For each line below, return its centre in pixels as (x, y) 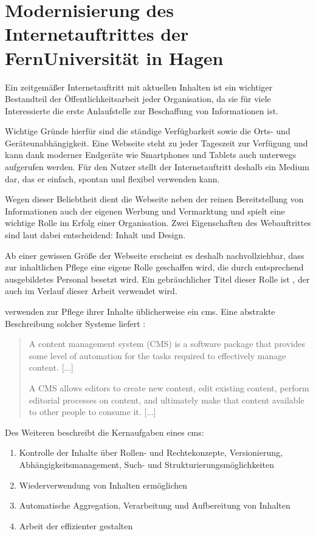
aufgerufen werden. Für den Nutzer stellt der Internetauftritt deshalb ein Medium (157, 167)
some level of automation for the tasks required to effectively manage (157, 355)
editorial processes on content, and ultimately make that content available (167, 400)
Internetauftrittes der (97, 34)
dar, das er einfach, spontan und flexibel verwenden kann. (112, 178)
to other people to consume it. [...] (92, 412)
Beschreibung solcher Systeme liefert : (75, 323)
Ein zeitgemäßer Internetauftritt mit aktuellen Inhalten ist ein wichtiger (139, 87)
